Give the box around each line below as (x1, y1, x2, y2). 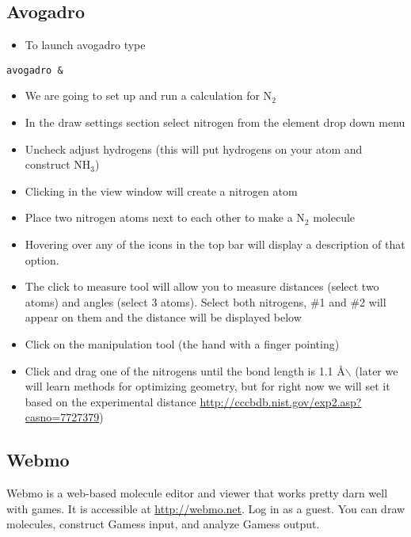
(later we (355, 362, 398, 379)
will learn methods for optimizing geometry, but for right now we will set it (25, 378, 390, 394)
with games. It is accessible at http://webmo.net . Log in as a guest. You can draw (6, 500, 405, 516)
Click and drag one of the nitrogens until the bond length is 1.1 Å (25, 362, 345, 379)
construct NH (25, 156, 91, 173)
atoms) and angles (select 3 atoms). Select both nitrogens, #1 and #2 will (25, 293, 386, 310)
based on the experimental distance (25, 393, 196, 409)
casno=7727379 (25, 409, 100, 425)
